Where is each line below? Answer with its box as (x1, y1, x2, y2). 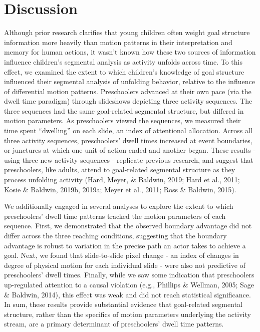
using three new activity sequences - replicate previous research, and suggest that (4, 154, 253, 165)
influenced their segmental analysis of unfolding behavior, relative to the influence (4, 76, 255, 87)
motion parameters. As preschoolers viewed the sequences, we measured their (4, 115, 241, 126)
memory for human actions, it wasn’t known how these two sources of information (4, 47, 256, 57)
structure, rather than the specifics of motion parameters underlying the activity (4, 308, 251, 319)
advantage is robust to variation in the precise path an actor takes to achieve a (4, 240, 246, 250)
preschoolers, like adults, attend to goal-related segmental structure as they (4, 164, 235, 175)
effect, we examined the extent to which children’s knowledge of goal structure (4, 66, 244, 77)
